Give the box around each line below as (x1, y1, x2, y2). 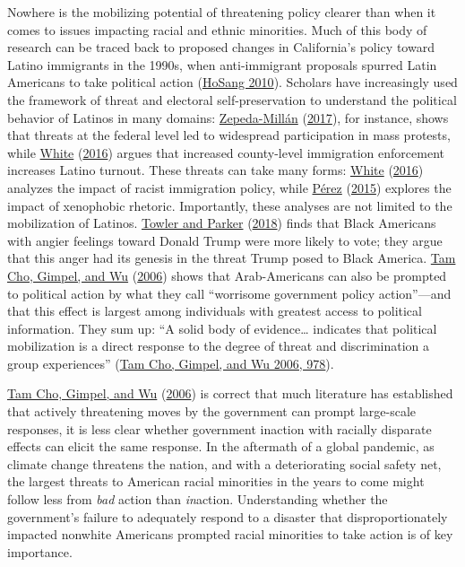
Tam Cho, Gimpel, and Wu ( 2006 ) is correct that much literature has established (7, 384, 453, 403)
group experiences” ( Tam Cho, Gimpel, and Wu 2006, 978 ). (7, 353, 334, 372)
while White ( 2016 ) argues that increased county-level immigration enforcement (7, 143, 444, 161)
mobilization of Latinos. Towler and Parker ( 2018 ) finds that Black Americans (7, 214, 436, 232)
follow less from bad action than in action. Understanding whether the (7, 490, 388, 509)
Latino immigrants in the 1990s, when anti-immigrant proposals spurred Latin (7, 55, 437, 74)
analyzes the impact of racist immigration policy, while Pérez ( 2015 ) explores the (7, 178, 452, 196)
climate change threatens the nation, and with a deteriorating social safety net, (7, 454, 442, 473)
